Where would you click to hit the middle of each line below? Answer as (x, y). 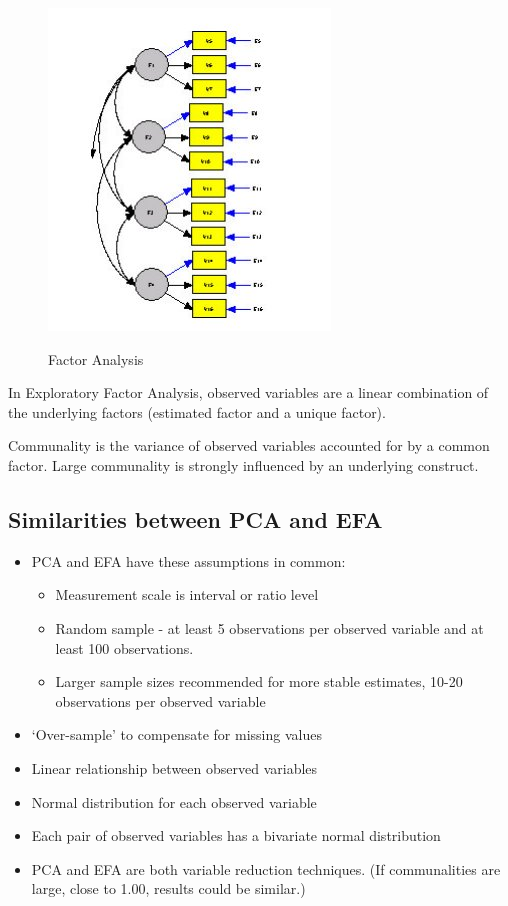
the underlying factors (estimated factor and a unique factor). (197, 411)
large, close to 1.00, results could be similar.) (168, 888)
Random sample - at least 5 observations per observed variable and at (269, 627)
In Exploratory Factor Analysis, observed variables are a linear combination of (248, 392)
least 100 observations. (124, 647)
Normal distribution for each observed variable (174, 801)
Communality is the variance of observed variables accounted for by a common (249, 445)
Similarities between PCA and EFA (195, 518)
